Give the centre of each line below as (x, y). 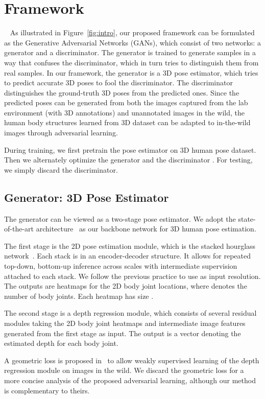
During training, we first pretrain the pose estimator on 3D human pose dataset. (130, 149)
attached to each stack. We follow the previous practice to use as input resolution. (132, 276)
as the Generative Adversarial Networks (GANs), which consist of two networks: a (132, 42)
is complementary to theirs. (47, 390)
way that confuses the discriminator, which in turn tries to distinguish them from (131, 62)
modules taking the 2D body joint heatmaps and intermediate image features (125, 323)
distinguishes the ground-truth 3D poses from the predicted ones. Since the (122, 92)
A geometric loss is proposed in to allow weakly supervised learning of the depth (132, 360)
